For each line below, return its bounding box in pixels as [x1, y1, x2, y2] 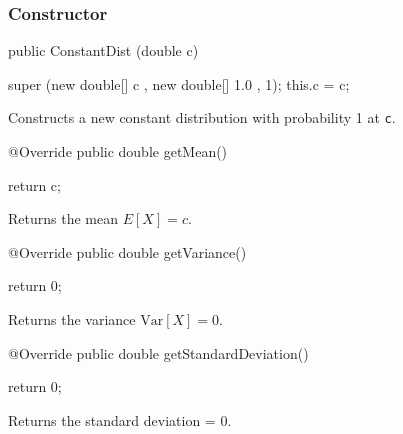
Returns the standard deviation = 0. [8, 409, 232, 430]
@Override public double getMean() [8, 141, 228, 162]
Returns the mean [8, 208, 118, 229]
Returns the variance [8, 309, 136, 330]
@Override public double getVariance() [8, 241, 247, 262]
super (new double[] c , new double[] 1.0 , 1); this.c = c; [8, 73, 350, 94]
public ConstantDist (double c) [8, 40, 199, 61]
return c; [8, 174, 61, 195]
